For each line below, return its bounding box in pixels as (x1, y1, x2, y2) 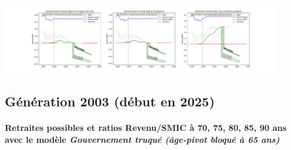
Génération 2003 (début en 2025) (5, 92, 215, 111)
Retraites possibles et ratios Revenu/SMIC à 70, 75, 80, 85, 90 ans (5, 121, 287, 134)
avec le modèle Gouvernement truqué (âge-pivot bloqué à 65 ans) (5, 133, 280, 145)
